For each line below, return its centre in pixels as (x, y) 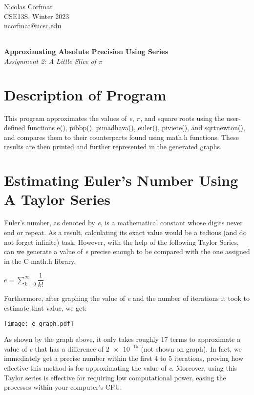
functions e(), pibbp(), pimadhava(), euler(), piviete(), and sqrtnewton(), (136, 128)
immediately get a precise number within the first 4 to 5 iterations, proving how (124, 358)
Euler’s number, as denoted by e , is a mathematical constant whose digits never (123, 223)
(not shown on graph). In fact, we (191, 348)
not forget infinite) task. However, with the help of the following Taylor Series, (121, 242)
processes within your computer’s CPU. (63, 387)
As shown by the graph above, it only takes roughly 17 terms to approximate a (122, 339)
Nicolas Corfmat (28, 6)
